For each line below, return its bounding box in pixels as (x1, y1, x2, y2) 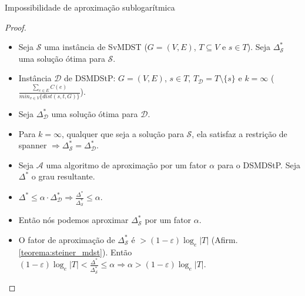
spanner (18, 139, 47, 151)
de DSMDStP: (64, 72, 116, 84)
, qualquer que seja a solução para (62, 127, 184, 139)
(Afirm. (211, 233, 238, 245)
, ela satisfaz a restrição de (192, 127, 287, 139)
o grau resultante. (31, 170, 95, 182)
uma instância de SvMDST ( (44, 41, 148, 53)
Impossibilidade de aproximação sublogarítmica (5, 1, 175, 13)
